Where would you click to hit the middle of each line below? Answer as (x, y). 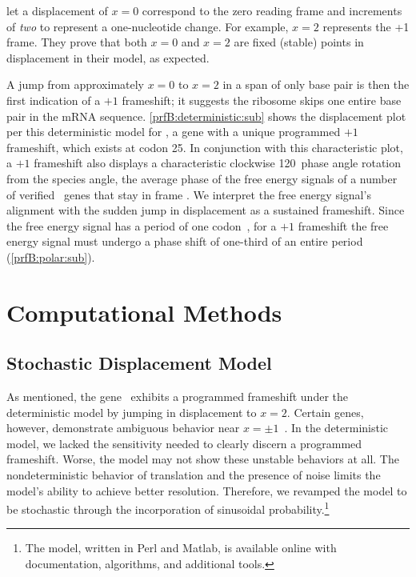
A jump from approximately (75, 84)
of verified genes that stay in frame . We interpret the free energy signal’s (189, 194)
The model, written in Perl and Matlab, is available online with (181, 548)
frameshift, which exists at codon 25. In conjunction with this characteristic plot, (205, 147)
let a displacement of (57, 10)
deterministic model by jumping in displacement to (132, 412)
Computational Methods (144, 312)
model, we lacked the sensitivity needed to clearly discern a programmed (184, 443)
